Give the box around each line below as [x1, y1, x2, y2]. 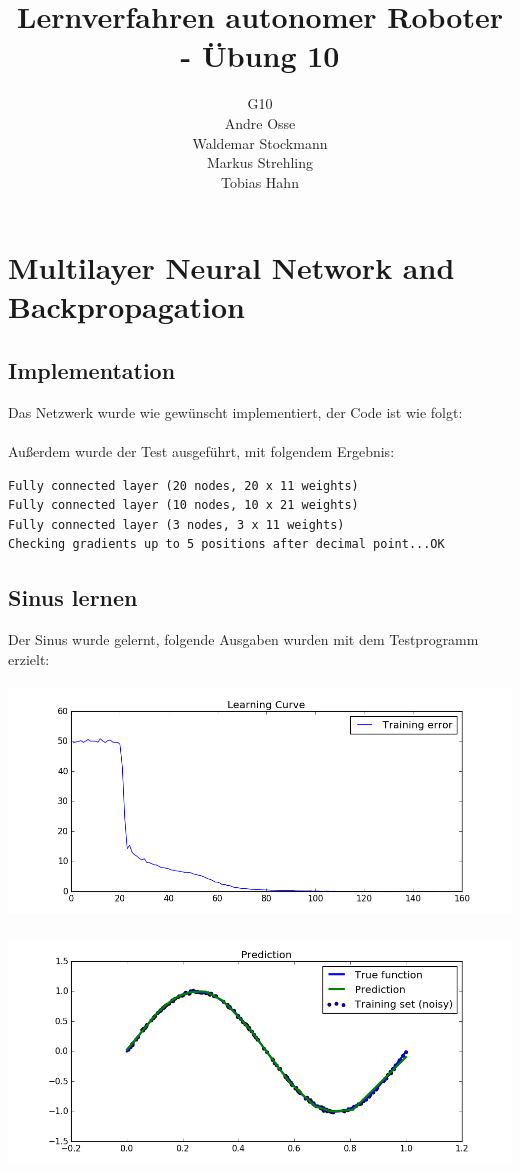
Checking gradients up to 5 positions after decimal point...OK [8, 537, 445, 552]
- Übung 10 [180, 35, 340, 76]
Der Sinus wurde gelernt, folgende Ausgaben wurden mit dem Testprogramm [8, 629, 479, 650]
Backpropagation [8, 286, 245, 327]
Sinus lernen [8, 582, 138, 613]
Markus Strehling [207, 152, 313, 173]
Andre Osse [224, 112, 296, 133]
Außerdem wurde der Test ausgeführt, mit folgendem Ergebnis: [8, 441, 395, 462]
